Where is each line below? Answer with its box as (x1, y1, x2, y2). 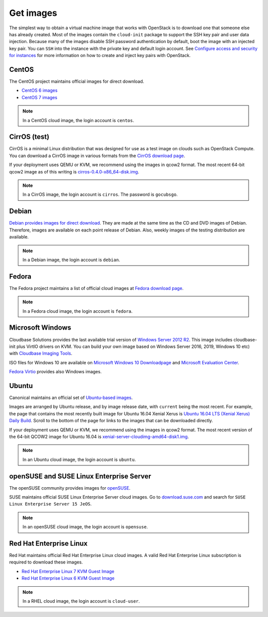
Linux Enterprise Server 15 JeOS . (9, 501, 92, 507)
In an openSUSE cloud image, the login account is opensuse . (22, 524, 148, 530)
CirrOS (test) (9, 133, 50, 141)
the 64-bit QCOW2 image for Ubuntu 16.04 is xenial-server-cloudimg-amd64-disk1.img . (9, 434, 189, 440)
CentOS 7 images (21, 94, 58, 100)
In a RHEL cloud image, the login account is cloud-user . (22, 598, 140, 604)
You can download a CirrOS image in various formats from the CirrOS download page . (9, 153, 186, 159)
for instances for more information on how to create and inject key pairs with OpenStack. (9, 53, 191, 58)
